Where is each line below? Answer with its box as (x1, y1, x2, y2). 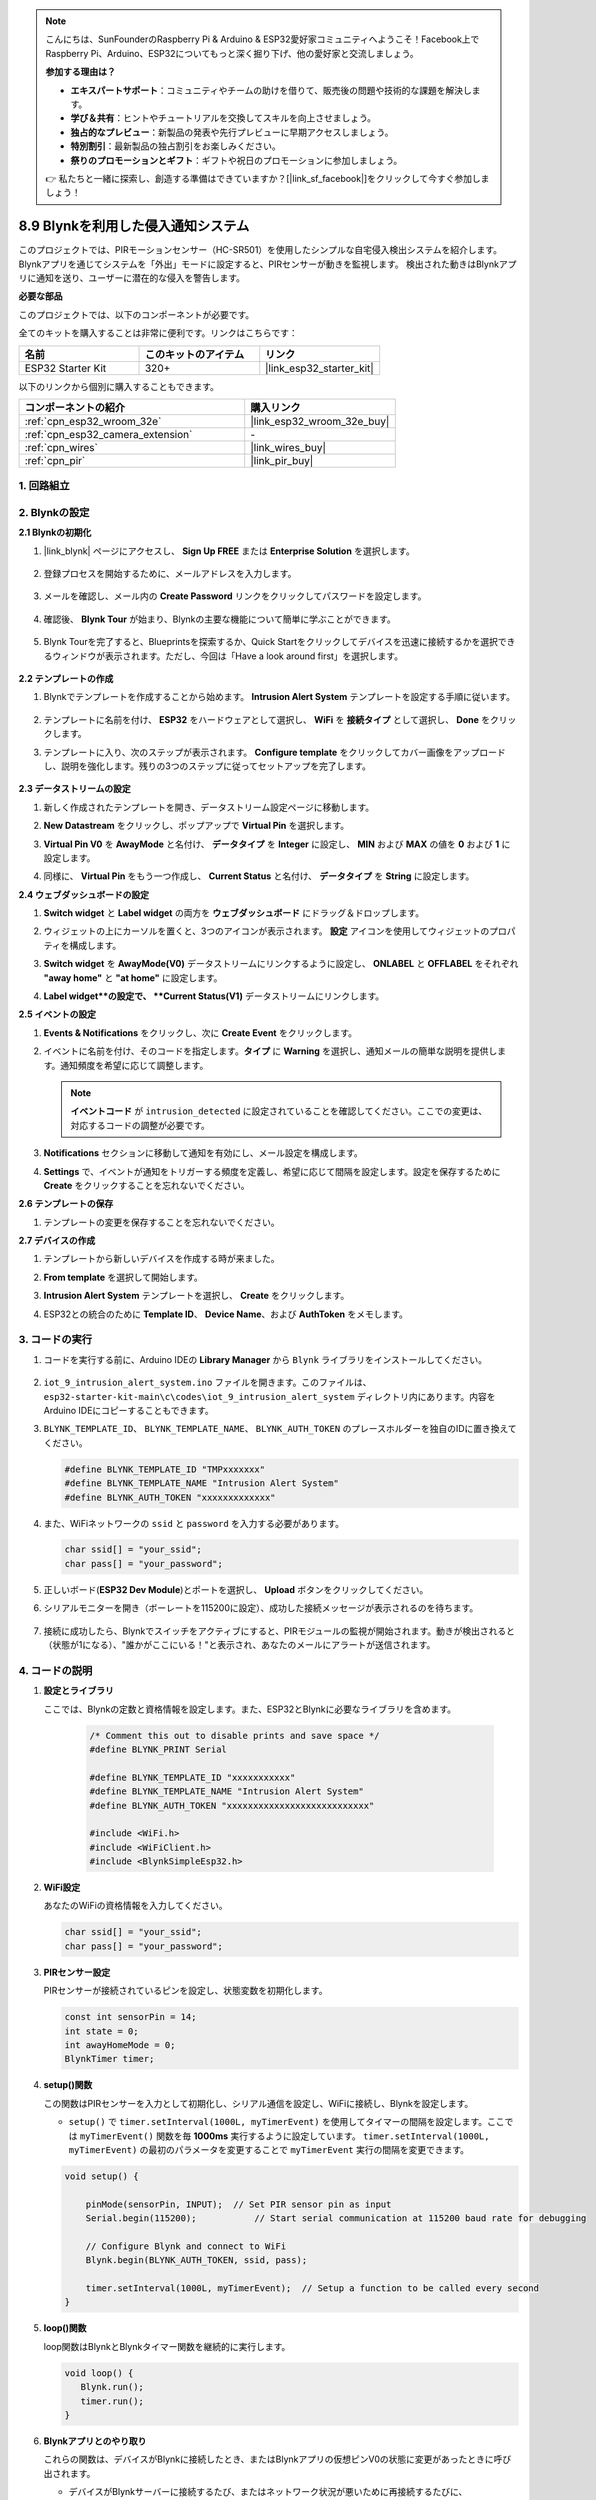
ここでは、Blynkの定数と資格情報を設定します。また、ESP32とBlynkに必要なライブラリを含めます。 (43, 1703, 457, 1715)
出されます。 (43, 2467, 96, 2479)
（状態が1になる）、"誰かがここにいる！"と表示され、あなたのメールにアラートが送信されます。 (43, 1639, 436, 1651)
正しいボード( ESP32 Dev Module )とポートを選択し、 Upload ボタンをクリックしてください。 (43, 1583, 429, 1595)
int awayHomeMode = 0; (64, 2039, 176, 2050)
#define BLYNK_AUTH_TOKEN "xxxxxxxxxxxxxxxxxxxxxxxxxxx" (89, 1800, 375, 1811)
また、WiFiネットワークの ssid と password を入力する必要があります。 (43, 1517, 345, 1529)
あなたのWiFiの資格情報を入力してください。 (43, 1900, 228, 1912)
